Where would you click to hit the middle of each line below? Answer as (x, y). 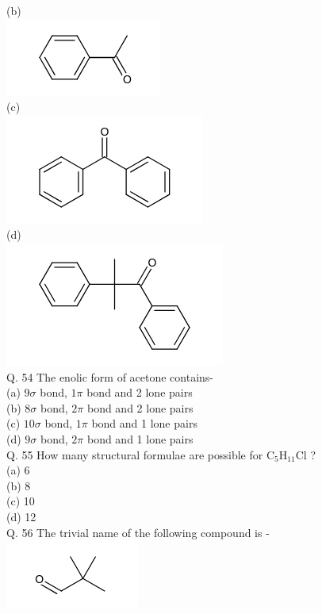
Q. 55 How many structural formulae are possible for (135, 454)
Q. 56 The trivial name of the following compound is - (138, 532)
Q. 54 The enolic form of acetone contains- (110, 376)
